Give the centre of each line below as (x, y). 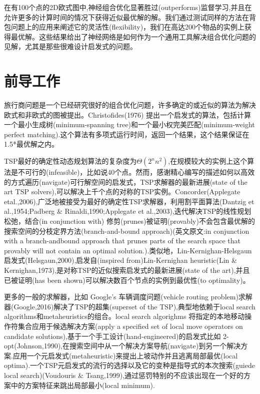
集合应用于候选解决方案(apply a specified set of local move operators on (130, 326)
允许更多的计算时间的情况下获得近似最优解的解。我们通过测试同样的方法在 (126, 17)
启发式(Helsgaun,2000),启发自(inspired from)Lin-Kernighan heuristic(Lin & (120, 260)
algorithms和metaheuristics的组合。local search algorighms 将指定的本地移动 (124, 316)
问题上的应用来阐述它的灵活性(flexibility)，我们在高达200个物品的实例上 (128, 27)
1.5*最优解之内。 (31, 144)
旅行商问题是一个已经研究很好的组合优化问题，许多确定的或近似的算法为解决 (130, 105)
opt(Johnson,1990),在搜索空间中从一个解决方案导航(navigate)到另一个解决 (122, 346)
